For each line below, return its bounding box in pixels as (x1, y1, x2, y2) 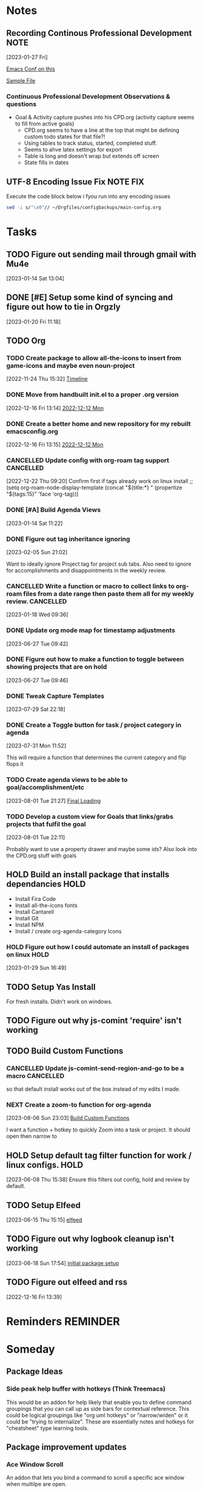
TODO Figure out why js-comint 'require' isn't (6, 1015, 182, 1026)
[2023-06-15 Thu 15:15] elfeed (6, 1216, 82, 1223)
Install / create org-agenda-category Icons (15, 927, 122, 934)
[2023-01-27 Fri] (6, 54, 48, 61)
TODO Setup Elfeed (6, 1200, 81, 1211)
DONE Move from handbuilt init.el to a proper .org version (6, 391, 179, 399)
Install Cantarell (15, 908, 55, 916)
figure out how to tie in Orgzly (6, 302, 121, 312)
